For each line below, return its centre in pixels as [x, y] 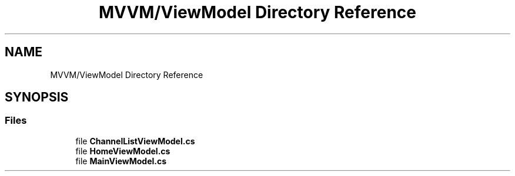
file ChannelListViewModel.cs [135, 141]
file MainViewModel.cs [121, 161]
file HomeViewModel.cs [123, 151]
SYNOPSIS [37, 97]
